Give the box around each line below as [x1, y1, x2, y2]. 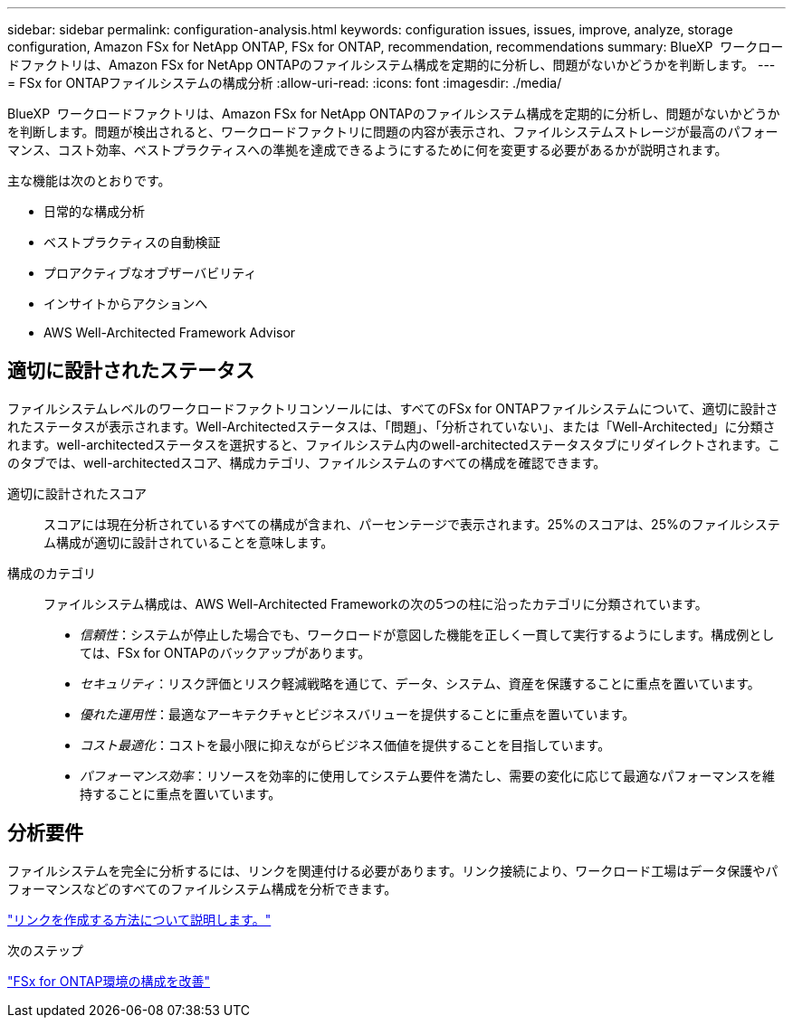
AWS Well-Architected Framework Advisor [43, 325, 296, 340]
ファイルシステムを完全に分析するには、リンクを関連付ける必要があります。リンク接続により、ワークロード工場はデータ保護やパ [7, 862, 779, 878]
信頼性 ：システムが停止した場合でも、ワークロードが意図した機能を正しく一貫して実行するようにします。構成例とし [80, 626, 775, 642]
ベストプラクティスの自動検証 [43, 234, 221, 250]
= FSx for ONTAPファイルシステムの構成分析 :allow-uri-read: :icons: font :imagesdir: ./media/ [7, 75, 562, 90]
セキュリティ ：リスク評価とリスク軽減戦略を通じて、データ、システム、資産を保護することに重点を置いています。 [80, 675, 760, 691]
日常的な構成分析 [43, 204, 145, 219]
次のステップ [7, 942, 83, 958]
